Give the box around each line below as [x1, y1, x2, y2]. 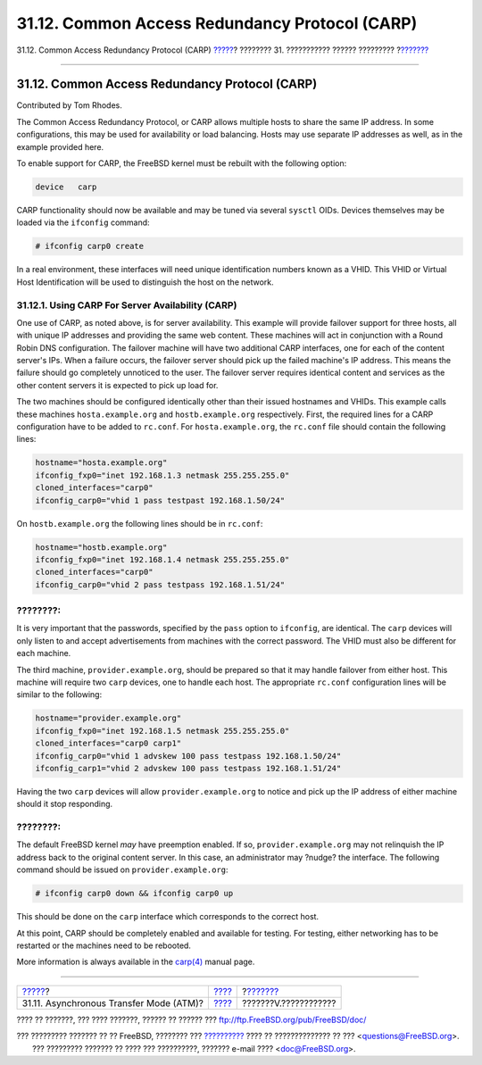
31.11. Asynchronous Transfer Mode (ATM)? [21, 996, 204, 1009]
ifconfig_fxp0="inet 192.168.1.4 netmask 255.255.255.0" [35, 554, 290, 564]
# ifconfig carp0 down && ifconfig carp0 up [35, 888, 234, 899]
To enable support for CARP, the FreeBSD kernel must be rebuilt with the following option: [16, 158, 347, 169]
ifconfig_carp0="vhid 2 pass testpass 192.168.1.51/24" [35, 579, 286, 589]
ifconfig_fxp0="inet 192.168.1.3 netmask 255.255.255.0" [35, 470, 290, 480]
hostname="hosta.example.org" [35, 458, 168, 468]
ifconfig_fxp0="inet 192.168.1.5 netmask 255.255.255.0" [35, 726, 290, 736]
